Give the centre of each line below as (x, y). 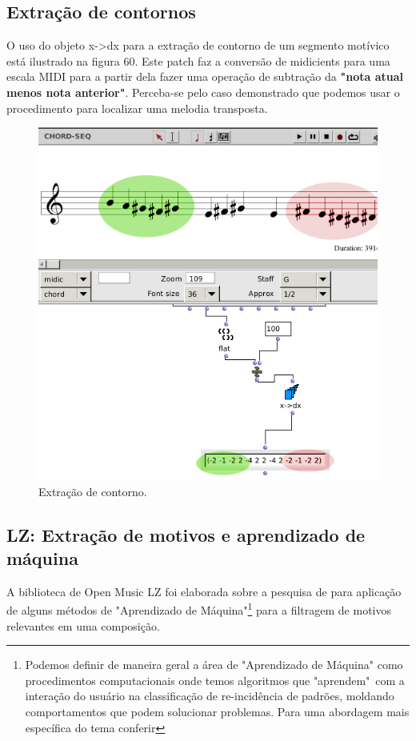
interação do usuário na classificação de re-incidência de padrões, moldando (210, 696)
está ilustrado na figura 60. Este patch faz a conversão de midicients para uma (198, 60)
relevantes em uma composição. (83, 625)
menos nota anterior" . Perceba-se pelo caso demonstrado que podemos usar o (203, 92)
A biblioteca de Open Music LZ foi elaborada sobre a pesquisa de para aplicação (204, 591)
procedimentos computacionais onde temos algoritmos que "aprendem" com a (215, 680)
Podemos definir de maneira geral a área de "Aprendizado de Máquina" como (214, 665)
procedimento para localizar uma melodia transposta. (137, 108)
